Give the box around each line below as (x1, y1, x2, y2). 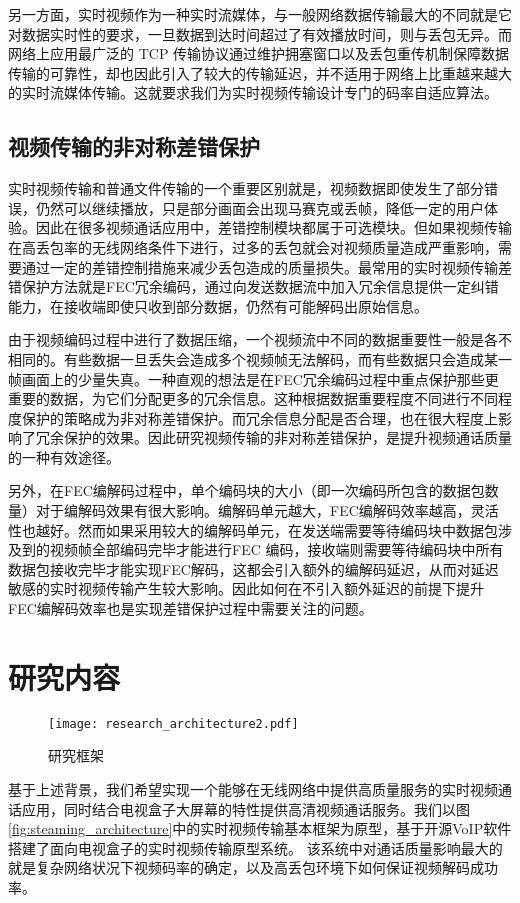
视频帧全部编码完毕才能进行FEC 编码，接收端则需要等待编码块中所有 (49, 539, 504, 560)
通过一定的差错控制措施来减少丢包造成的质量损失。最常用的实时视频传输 (21, 256, 498, 277)
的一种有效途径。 (8, 446, 120, 467)
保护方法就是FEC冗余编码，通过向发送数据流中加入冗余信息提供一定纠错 (21, 276, 499, 297)
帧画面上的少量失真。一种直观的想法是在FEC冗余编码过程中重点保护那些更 (8, 368, 499, 389)
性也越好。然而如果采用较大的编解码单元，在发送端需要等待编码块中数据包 (8, 519, 498, 540)
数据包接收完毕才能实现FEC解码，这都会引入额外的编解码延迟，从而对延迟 (8, 558, 499, 579)
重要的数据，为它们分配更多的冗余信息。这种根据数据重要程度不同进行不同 (8, 388, 498, 409)
